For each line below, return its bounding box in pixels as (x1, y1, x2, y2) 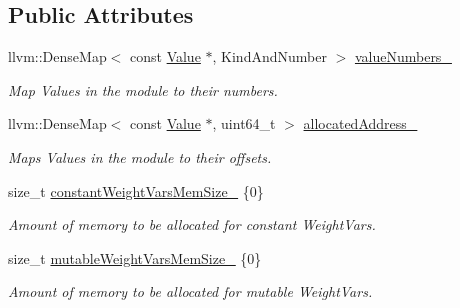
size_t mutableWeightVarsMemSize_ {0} (8, 247, 262, 268)
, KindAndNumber (212, 46, 327, 67)
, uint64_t (212, 113, 276, 134)
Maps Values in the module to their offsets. (8, 146, 272, 167)
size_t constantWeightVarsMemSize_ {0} (8, 180, 264, 201)
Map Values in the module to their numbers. (8, 79, 278, 100)
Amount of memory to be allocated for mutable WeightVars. (8, 281, 373, 302)
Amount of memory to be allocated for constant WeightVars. (8, 214, 376, 235)
